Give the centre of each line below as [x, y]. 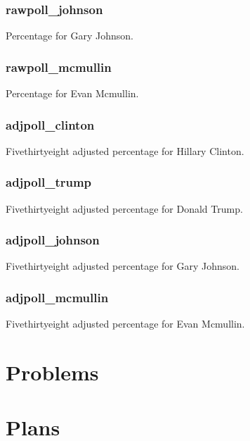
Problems [52, 372]
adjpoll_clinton [50, 124]
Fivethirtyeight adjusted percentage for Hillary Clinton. [125, 150]
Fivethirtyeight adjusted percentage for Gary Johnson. [123, 266]
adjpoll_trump [49, 182]
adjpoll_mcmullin [57, 297]
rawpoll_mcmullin [59, 67]
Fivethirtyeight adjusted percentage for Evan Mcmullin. [125, 324]
